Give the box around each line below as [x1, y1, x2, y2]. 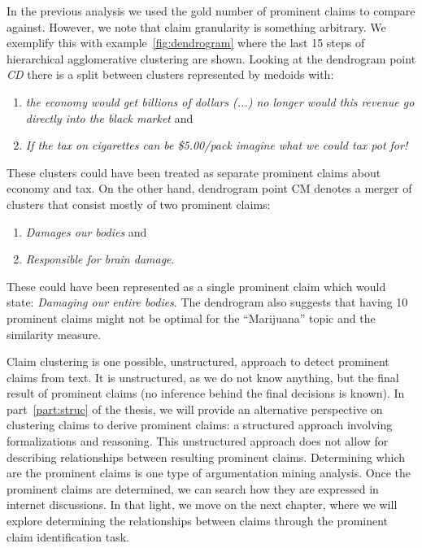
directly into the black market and [25, 109, 194, 126]
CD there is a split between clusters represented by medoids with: [7, 66, 334, 83]
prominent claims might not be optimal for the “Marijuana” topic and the [7, 309, 376, 326]
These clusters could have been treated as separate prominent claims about [7, 163, 381, 180]
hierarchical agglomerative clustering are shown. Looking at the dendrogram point [7, 50, 416, 67]
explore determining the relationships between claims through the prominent [7, 512, 389, 529]
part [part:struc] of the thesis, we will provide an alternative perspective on [7, 400, 383, 417]
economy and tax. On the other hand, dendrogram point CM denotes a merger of [7, 180, 412, 197]
